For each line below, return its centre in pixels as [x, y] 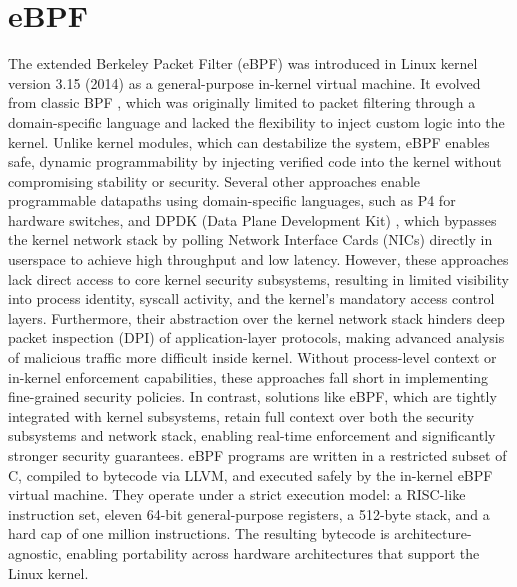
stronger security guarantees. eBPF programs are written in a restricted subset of [257, 455]
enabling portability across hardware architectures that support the [273, 552]
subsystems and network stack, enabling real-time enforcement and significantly [252, 435]
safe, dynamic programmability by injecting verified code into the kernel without [255, 161]
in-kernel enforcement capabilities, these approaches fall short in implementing [248, 376]
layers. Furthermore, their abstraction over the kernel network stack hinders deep [256, 317]
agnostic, [35, 552]
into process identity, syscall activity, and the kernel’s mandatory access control [251, 298]
